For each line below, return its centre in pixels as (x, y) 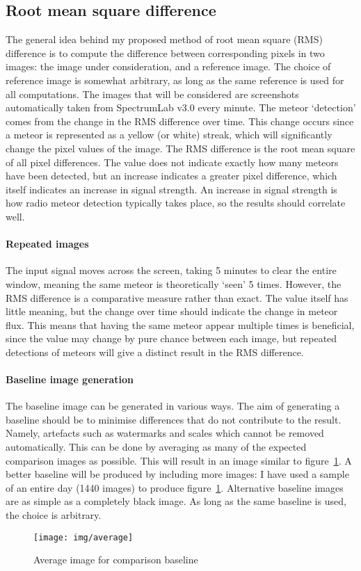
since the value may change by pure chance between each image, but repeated (171, 338)
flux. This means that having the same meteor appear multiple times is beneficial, (180, 324)
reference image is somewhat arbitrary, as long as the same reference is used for (175, 80)
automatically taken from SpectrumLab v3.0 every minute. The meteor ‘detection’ (181, 107)
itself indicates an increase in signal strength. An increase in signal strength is (171, 189)
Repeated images (47, 244)
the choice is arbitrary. (54, 515)
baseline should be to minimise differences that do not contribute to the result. (174, 419)
